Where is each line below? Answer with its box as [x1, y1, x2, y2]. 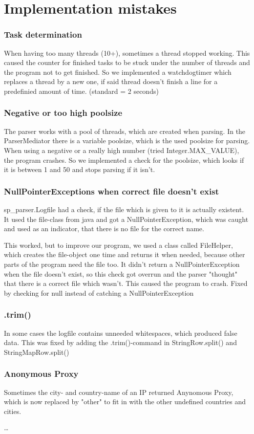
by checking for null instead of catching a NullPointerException [4, 287, 194, 298]
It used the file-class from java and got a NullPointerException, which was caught [4, 214, 249, 224]
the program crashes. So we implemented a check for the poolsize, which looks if [4, 154, 244, 165]
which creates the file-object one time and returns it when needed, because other [4, 249, 245, 260]
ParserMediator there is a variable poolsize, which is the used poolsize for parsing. [4, 135, 250, 146]
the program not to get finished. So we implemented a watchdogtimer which [4, 66, 232, 77]
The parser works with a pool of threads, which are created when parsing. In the [4, 126, 246, 136]
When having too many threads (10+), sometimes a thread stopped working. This [4, 47, 250, 58]
